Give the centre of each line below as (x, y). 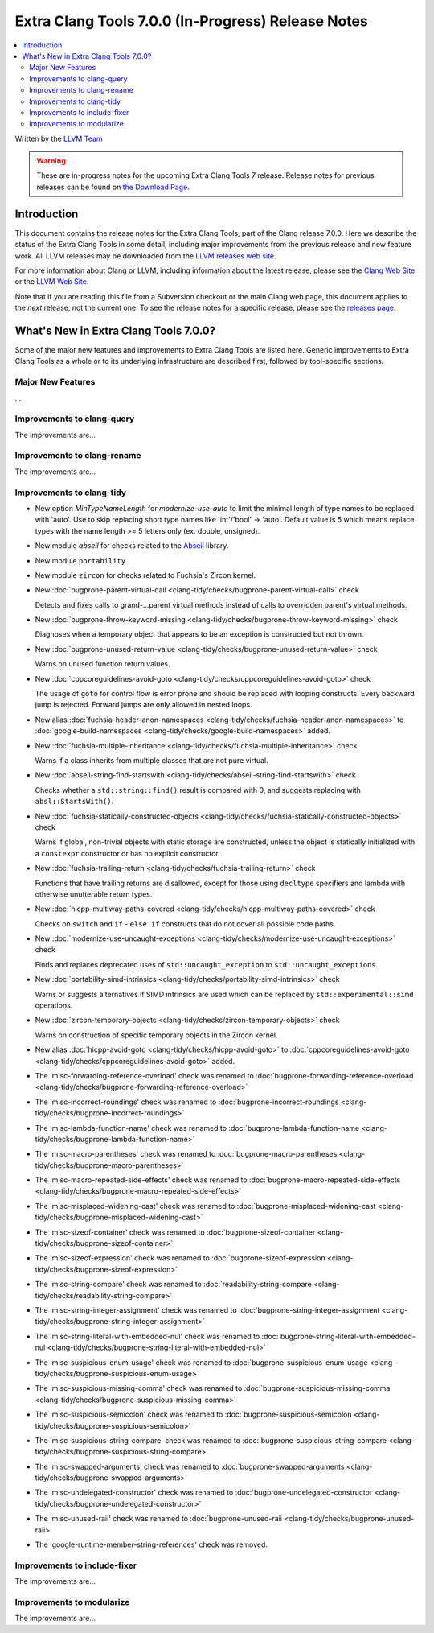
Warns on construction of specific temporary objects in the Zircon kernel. (156, 1035)
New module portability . (81, 560)
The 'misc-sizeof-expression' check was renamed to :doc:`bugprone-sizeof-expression (180, 1258)
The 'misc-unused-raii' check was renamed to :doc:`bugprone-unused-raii (159, 1519)
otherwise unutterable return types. (94, 894)
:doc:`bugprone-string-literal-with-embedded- (338, 1336)
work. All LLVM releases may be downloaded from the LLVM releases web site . (145, 256)
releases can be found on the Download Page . (113, 187)
